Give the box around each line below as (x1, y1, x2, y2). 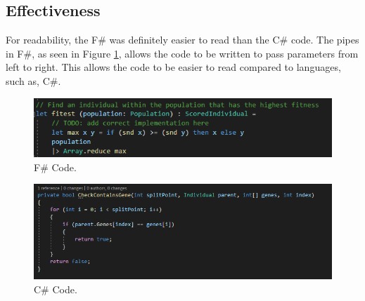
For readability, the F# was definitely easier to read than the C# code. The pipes (6, 32, 359, 47)
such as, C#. (6, 73, 61, 88)
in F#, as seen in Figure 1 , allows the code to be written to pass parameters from (6, 46, 359, 60)
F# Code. (34, 159, 77, 174)
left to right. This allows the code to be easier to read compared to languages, (6, 60, 341, 74)
